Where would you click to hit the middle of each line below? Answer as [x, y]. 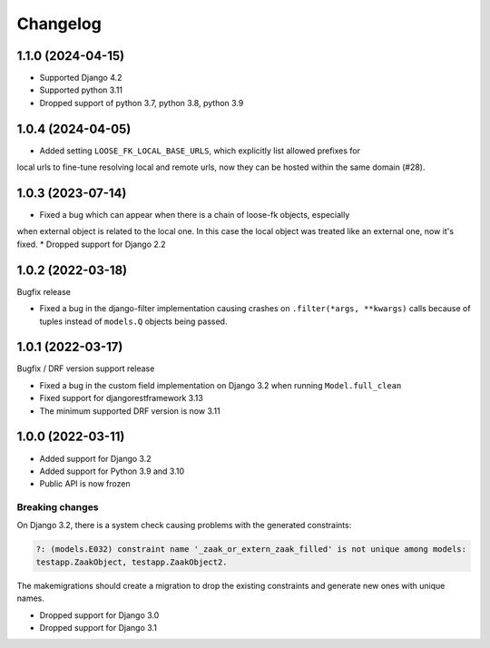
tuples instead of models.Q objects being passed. [133, 321]
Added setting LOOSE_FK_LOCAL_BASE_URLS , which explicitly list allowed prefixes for [200, 151]
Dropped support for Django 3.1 [98, 627]
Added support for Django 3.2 [95, 458]
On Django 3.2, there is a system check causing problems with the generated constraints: [184, 525]
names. [30, 598]
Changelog [59, 24]
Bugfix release [44, 291]
